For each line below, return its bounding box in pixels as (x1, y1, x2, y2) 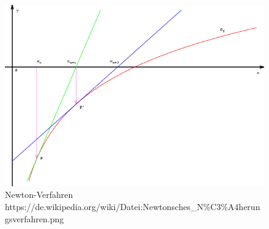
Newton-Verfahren (5, 188, 73, 201)
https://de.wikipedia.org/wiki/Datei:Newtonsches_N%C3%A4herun (5, 200, 260, 213)
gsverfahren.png (5, 212, 64, 225)
